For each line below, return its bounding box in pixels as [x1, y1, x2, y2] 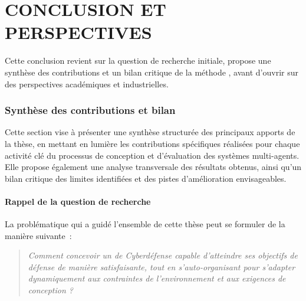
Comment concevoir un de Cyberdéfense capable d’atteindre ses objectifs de [28, 249, 298, 261]
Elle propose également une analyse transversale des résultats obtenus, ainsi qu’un [5, 161, 302, 173]
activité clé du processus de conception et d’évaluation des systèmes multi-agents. [5, 149, 300, 161]
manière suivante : [5, 229, 72, 241]
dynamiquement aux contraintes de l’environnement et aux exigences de [28, 272, 286, 284]
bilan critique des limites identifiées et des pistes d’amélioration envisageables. [5, 172, 287, 184]
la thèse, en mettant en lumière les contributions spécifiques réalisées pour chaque [5, 137, 300, 149]
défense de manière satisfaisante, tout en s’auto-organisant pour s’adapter [28, 260, 295, 273]
